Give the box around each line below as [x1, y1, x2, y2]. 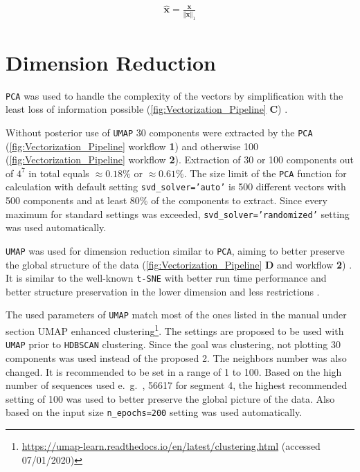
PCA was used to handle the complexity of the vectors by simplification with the [6, 88, 343, 102]
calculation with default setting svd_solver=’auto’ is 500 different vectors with [6, 179, 346, 194]
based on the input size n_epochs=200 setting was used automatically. [6, 405, 303, 419]
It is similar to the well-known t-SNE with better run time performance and [6, 271, 327, 285]
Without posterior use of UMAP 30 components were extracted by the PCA [6, 125, 313, 139]
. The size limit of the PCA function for [183, 165, 347, 180]
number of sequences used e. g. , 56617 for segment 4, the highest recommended [6, 378, 348, 392]
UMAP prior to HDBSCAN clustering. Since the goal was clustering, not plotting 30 [6, 337, 341, 352]
